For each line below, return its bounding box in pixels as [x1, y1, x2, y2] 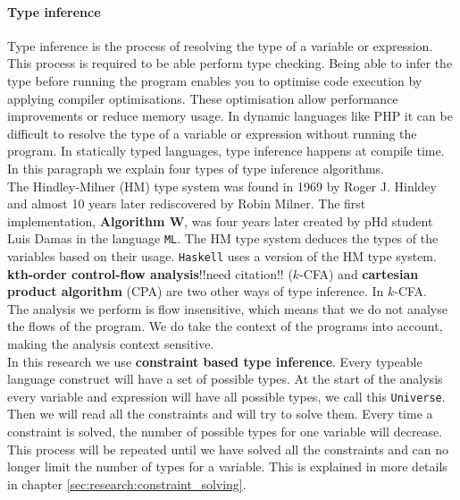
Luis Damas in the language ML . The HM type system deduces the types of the [7, 229, 439, 248]
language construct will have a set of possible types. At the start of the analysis [7, 369, 443, 388]
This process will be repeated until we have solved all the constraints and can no [7, 439, 449, 458]
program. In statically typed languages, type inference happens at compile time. [7, 141, 445, 160]
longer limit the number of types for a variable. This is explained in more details [7, 457, 447, 476]
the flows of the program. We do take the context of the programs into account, [7, 317, 443, 335]
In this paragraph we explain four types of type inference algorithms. [7, 158, 385, 177]
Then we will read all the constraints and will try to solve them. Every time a [7, 404, 433, 423]
